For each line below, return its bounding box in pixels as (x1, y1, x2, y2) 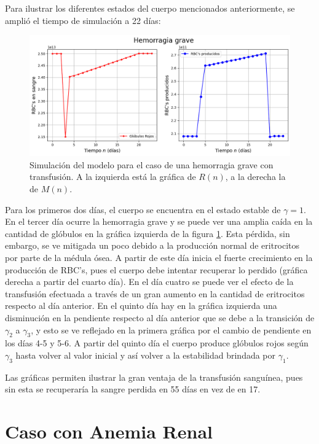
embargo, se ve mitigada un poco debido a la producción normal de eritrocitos (5, 239, 300, 252)
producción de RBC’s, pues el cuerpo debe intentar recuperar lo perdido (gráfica (5, 263, 308, 276)
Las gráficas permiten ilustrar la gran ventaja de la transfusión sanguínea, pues (5, 370, 303, 383)
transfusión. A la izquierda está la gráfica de (30, 170, 196, 183)
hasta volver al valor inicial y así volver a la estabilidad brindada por (15, 348, 276, 361)
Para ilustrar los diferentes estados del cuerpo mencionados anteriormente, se (5, 2, 295, 14)
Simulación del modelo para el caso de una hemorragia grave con (30, 158, 274, 171)
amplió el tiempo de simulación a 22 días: (5, 14, 161, 26)
